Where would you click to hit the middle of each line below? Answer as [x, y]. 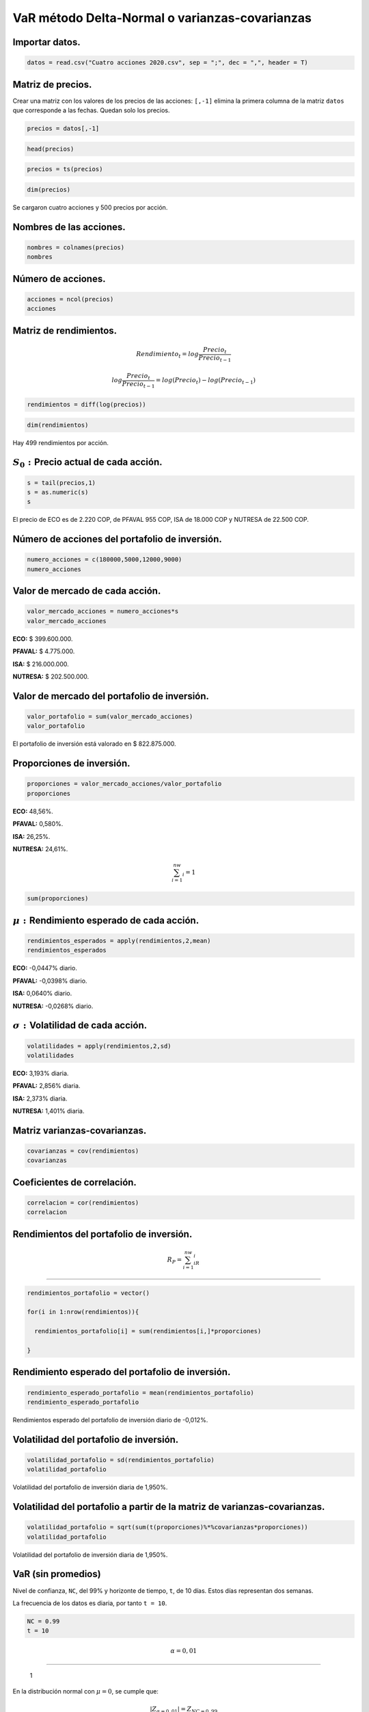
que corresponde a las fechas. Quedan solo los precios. [91, 110]
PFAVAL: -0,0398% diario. [50, 981]
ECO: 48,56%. [33, 811]
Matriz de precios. [52, 85]
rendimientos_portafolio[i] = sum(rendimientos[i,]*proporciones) [148, 1331]
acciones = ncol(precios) [70, 299]
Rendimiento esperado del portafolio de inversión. [122, 1372]
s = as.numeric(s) [58, 492]
